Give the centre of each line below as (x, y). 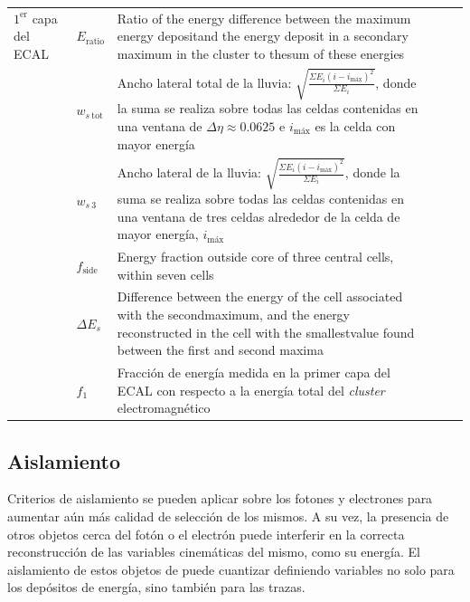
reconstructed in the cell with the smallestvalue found (266, 332)
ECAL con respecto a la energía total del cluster (251, 390)
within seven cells (165, 274)
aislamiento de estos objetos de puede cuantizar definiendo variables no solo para (231, 569)
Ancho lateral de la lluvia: (189, 172)
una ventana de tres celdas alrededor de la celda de (258, 216)
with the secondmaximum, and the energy (234, 314)
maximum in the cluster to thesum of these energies (261, 53)
